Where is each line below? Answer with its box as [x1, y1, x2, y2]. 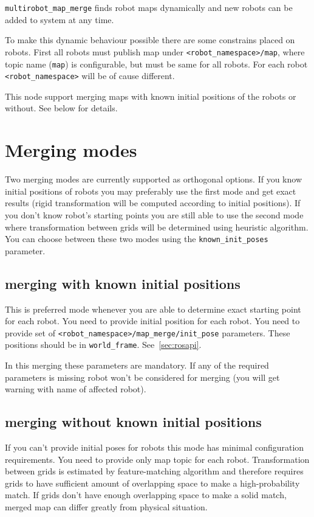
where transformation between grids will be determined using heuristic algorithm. [5, 220, 309, 233]
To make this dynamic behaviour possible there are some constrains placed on [5, 33, 295, 46]
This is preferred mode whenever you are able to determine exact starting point [5, 302, 301, 315]
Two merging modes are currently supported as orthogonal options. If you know [5, 173, 302, 186]
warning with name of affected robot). [5, 383, 146, 395]
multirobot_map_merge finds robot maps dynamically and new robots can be [5, 1, 293, 13]
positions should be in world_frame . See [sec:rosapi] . [5, 338, 202, 351]
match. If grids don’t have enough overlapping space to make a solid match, [5, 488, 287, 501]
